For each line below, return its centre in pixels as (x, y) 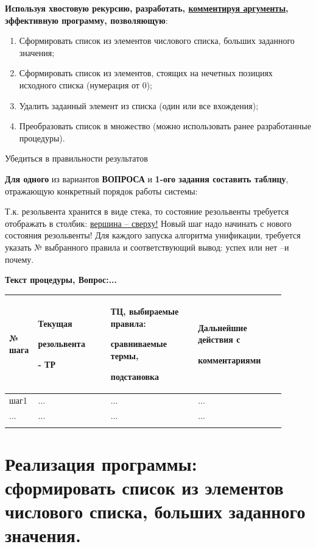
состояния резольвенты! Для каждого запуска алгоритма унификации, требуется (153, 235)
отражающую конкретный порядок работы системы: (101, 191)
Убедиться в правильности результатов (76, 158)
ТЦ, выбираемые (145, 311)
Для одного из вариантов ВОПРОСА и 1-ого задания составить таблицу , (147, 178)
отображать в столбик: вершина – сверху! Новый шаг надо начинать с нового (148, 223)
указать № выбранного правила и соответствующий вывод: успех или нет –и (147, 247)
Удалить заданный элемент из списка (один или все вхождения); (139, 105)
